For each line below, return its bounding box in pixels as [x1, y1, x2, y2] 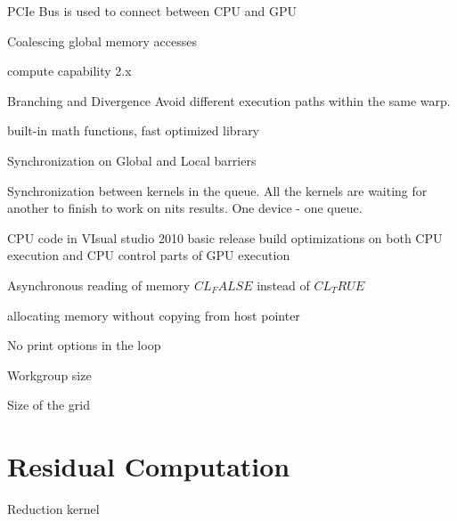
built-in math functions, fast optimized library [7, 121, 260, 140]
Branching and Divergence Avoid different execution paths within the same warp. [7, 91, 451, 110]
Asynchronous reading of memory [7, 275, 191, 294]
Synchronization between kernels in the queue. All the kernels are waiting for [7, 181, 428, 199]
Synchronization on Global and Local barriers [7, 151, 257, 169]
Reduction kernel [7, 500, 100, 518]
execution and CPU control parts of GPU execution [7, 246, 290, 265]
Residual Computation [7, 448, 290, 484]
